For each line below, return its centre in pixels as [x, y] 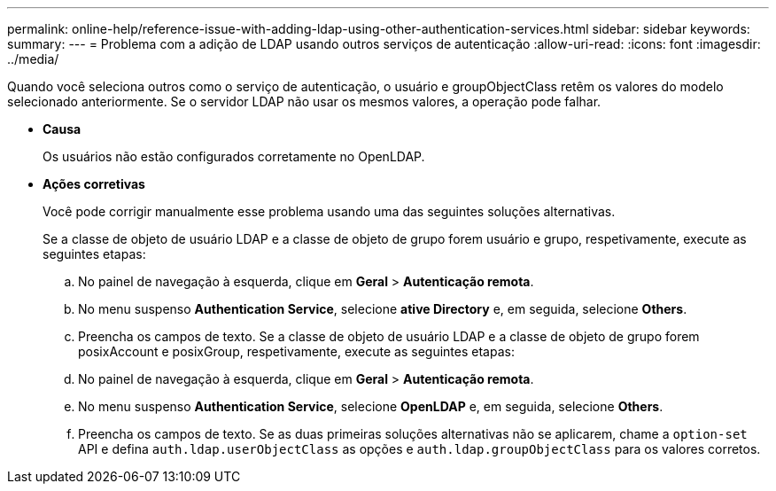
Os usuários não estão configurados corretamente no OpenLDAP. [234, 156]
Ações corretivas [94, 184]
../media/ [33, 59]
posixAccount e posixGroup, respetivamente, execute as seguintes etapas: [296, 351]
